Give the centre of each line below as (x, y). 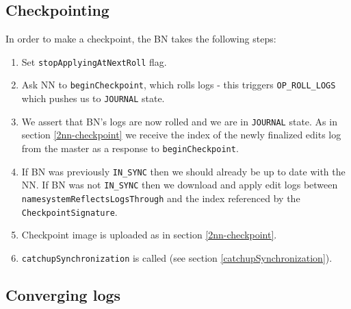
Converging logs (63, 294)
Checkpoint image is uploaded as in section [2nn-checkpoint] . (149, 235)
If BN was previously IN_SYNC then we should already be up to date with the (183, 171)
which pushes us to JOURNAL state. (93, 98)
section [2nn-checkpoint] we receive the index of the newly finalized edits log (181, 135)
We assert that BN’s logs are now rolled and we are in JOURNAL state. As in (179, 121)
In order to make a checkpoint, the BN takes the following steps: (141, 39)
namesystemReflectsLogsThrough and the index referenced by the (161, 198)
